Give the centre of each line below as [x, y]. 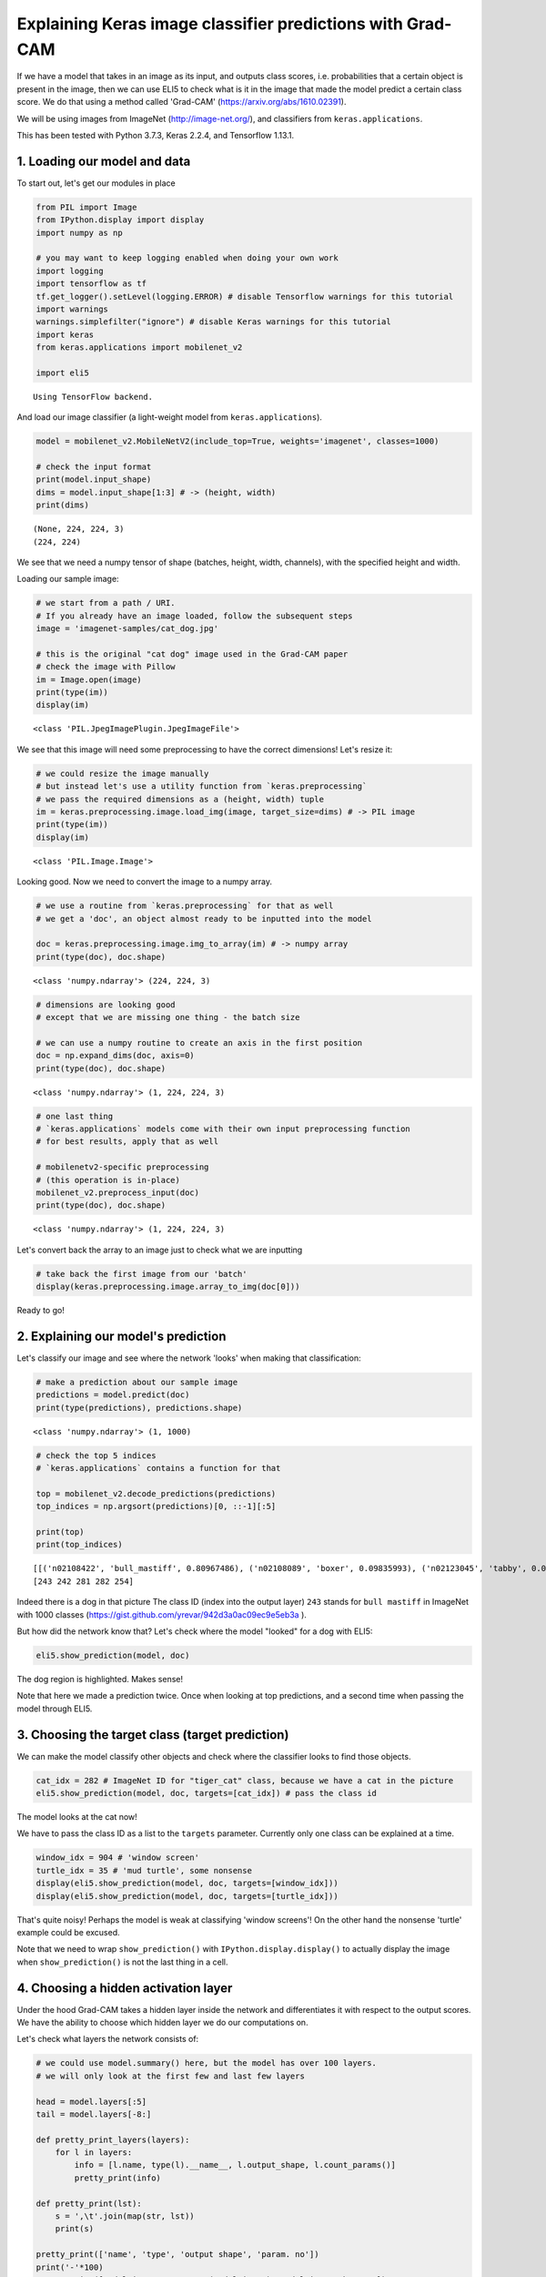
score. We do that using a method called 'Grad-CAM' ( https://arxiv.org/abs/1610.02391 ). [182, 102]
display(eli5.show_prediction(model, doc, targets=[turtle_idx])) [187, 1896]
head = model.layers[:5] [91, 2101]
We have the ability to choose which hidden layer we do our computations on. [162, 2022]
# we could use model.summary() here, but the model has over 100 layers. [207, 2063]
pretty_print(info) [117, 2178]
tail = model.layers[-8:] [94, 2114]
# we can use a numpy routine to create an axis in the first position [199, 1042]
